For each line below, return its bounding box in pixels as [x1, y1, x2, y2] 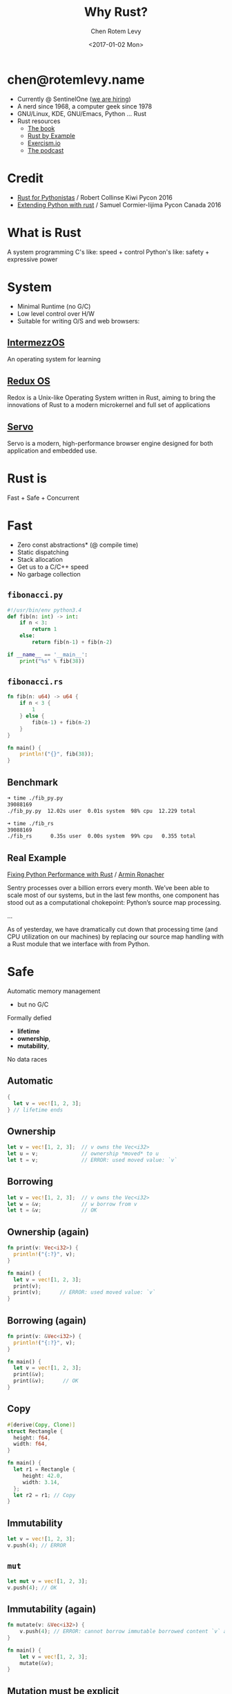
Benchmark [7, 776, 59, 788]
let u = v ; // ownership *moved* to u [7, 1150, 159, 1158]
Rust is [7, 471, 47, 487]
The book [27, 124, 55, 132]
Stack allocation [17, 555, 64, 563]
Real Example [7, 851, 67, 864]
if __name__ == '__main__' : [7, 651, 88, 658]
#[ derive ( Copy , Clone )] [7, 1421, 76, 1428]
